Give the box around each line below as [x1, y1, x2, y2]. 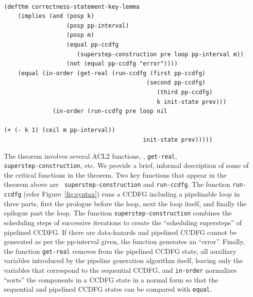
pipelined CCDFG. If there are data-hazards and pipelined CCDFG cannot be [4, 227, 237, 237]
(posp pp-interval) [66, 22, 129, 29]
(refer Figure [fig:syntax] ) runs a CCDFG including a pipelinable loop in [23, 189, 240, 199]
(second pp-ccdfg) [146, 79, 206, 86]
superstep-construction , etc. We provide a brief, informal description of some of [4, 160, 249, 170]
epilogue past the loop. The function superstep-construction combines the [4, 208, 232, 218]
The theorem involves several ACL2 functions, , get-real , [4, 150, 177, 161]
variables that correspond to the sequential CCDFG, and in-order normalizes [4, 265, 237, 275]
